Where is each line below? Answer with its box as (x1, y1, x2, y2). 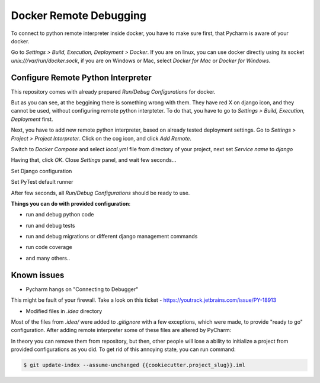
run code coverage (25, 244, 72, 251)
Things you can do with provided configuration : (11, 200, 131, 207)
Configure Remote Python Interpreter (11, 72, 152, 82)
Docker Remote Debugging (11, 9, 147, 22)
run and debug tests (25, 222, 75, 229)
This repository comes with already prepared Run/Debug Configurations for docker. (11, 88, 216, 95)
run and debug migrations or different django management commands (25, 233, 198, 240)
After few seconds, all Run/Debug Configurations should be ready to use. (11, 189, 190, 196)
